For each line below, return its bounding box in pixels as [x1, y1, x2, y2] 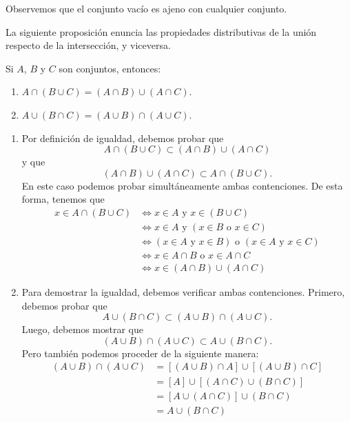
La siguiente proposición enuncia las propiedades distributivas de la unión [6, 24, 317, 39]
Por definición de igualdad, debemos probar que [21, 130, 224, 145]
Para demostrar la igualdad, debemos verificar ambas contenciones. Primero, [21, 285, 345, 299]
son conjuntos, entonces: [59, 61, 161, 75]
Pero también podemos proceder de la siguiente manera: [21, 345, 259, 360]
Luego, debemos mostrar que [21, 322, 143, 336]
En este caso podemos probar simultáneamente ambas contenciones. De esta [21, 178, 343, 192]
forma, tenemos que [21, 192, 105, 206]
